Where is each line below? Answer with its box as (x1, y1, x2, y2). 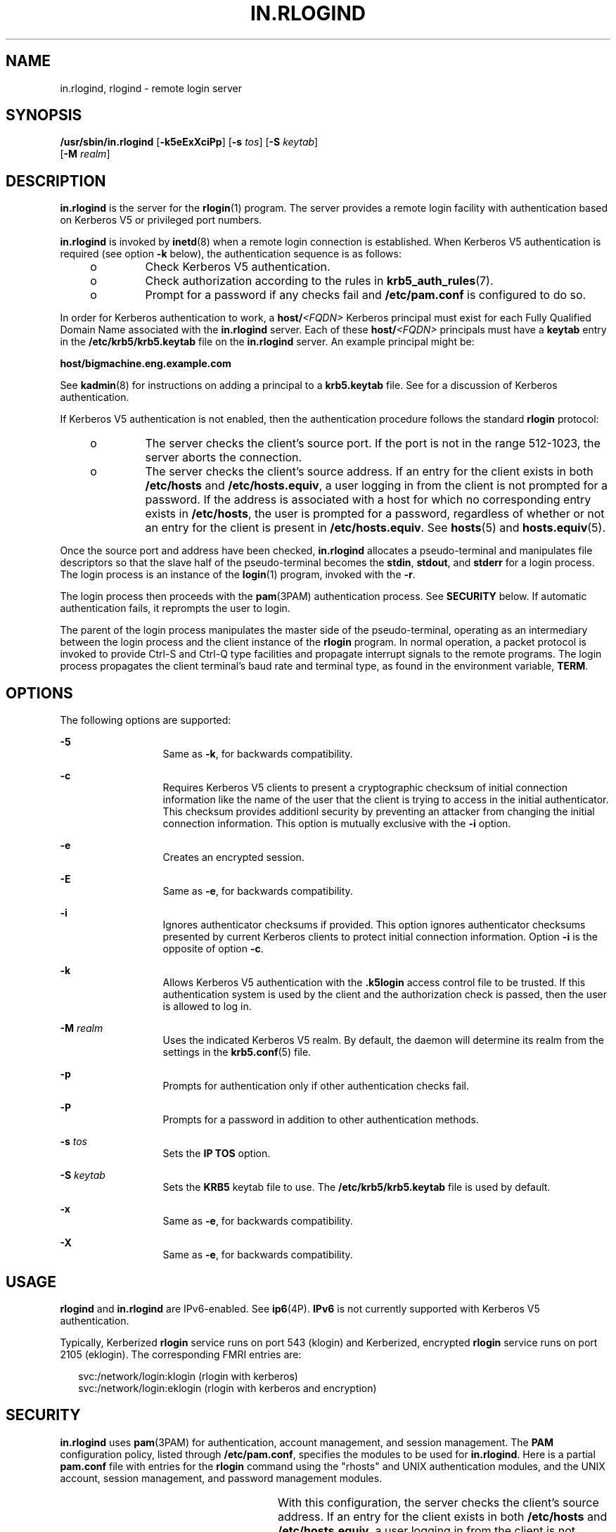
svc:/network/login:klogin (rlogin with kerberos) (78, 1370, 298, 1382)
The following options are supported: (60, 714, 231, 727)
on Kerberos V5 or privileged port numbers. (60, 214, 262, 226)
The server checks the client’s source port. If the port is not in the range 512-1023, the (145, 436, 601, 451)
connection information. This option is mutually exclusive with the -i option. (162, 817, 511, 830)
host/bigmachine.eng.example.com (60, 357, 231, 370)
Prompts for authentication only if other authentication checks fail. (162, 1080, 470, 1092)
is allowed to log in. (162, 1000, 252, 1013)
